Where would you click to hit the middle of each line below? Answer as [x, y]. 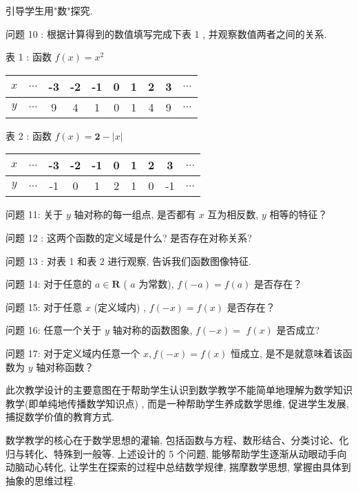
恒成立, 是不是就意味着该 [287, 353]
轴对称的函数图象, [152, 330]
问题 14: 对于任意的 [49, 284]
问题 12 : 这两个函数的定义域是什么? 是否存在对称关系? [129, 237]
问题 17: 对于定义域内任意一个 [73, 353]
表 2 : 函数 [29, 135]
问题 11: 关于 [34, 214]
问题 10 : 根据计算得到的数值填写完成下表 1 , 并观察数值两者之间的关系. [166, 33]
